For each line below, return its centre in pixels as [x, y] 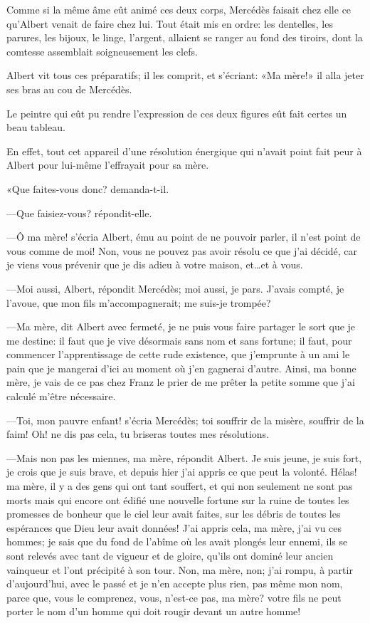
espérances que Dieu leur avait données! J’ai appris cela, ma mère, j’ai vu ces [174, 527]
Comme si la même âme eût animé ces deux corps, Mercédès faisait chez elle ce [179, 9]
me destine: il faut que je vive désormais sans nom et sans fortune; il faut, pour [179, 340]
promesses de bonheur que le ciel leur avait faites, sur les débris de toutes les [174, 514]
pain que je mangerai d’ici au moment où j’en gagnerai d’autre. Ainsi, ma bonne [181, 368]
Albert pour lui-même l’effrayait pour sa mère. [108, 165]
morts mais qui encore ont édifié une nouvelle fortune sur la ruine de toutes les [178, 499]
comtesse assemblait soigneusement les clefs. [102, 51]
